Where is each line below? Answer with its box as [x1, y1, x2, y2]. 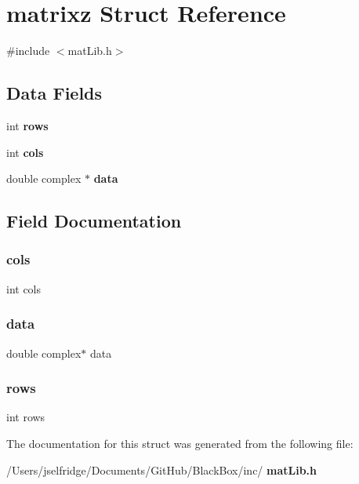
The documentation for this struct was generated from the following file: [6, 435, 354, 451]
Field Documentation [6, 209, 182, 233]
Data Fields [6, 81, 103, 105]
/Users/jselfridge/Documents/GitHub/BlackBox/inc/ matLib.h [6, 461, 317, 478]
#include [6, 42, 50, 59]
